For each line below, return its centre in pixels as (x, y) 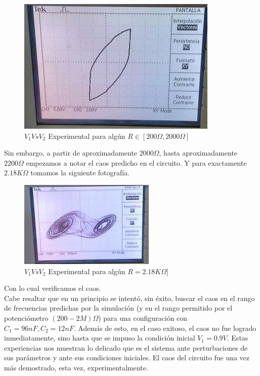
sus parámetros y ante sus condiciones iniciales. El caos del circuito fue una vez (127, 358)
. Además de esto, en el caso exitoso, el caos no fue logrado (165, 328)
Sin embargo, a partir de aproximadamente (71, 153)
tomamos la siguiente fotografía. (80, 173)
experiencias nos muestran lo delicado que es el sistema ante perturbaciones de (126, 347)
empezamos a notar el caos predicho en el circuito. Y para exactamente (136, 162)
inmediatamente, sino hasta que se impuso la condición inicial (100, 338)
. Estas (237, 338)
